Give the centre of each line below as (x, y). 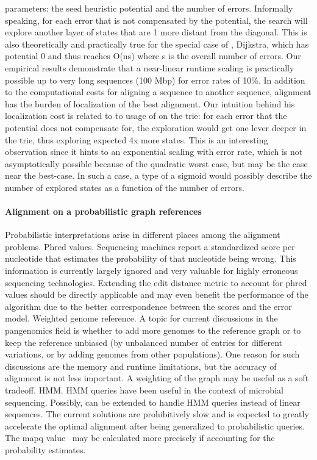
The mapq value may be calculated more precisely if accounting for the (140, 438)
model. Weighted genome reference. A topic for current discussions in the (141, 318)
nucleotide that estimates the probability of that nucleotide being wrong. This (151, 258)
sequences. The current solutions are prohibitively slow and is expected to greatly (157, 414)
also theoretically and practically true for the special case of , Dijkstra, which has (157, 44)
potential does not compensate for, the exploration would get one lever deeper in (156, 127)
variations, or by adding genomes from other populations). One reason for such (152, 354)
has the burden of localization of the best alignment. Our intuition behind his (150, 103)
